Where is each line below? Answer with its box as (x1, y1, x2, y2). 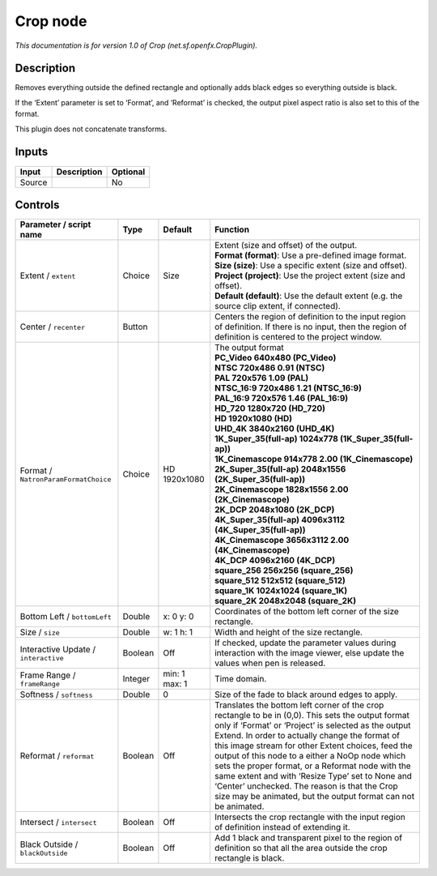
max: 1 (163, 678, 188, 690)
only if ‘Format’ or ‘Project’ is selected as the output (214, 720, 412, 731)
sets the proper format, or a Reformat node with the (214, 760, 412, 771)
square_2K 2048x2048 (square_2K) (214, 596, 356, 607)
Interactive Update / (19, 643, 96, 655)
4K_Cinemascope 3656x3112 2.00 (214, 535, 350, 546)
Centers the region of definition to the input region (214, 311, 406, 323)
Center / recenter (19, 321, 86, 332)
